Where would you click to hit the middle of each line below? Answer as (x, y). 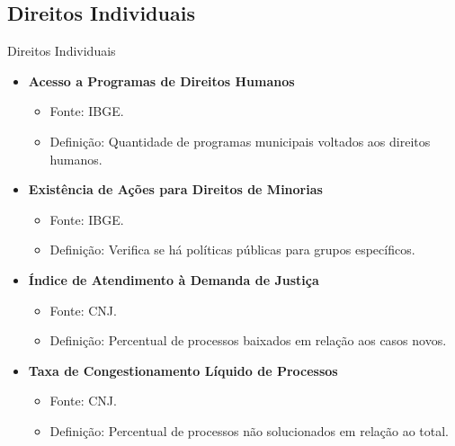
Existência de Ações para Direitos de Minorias (175, 189)
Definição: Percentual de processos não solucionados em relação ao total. (249, 430)
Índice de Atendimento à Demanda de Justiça (174, 279)
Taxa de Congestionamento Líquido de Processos (183, 370)
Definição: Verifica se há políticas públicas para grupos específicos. (232, 250)
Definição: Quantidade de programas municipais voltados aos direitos (240, 141)
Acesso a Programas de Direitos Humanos (161, 80)
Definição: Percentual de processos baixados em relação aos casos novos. (248, 340)
